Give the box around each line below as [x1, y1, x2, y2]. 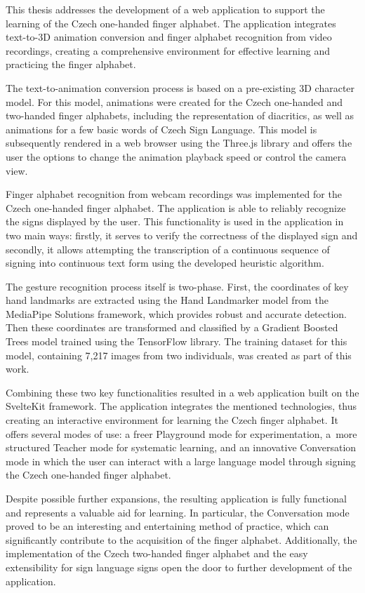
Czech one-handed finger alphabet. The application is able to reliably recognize [6, 200, 346, 215]
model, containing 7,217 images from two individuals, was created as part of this [6, 347, 352, 362]
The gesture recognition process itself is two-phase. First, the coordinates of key [6, 279, 349, 293]
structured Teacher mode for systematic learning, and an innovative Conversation [6, 440, 357, 455]
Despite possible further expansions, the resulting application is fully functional [6, 491, 347, 505]
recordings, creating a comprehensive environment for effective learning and [6, 43, 331, 58]
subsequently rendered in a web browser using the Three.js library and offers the [6, 135, 352, 150]
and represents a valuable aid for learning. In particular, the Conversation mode [6, 505, 350, 519]
